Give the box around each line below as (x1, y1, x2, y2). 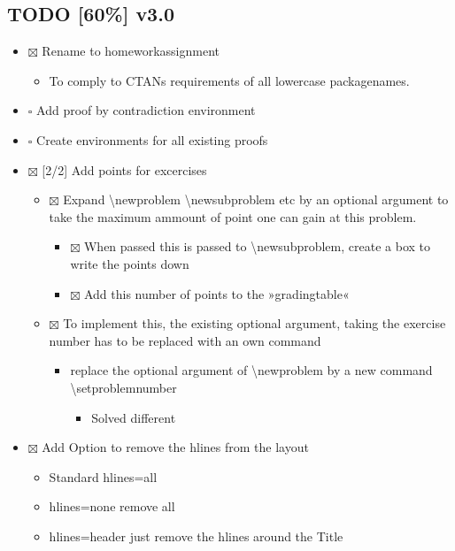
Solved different (91, 408, 176, 426)
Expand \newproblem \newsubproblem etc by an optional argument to (63, 190, 449, 209)
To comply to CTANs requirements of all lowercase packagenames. (49, 71, 410, 89)
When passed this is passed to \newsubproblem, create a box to (83, 237, 430, 256)
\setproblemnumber (70, 378, 177, 396)
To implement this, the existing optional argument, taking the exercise (63, 314, 446, 333)
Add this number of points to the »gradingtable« (83, 284, 350, 302)
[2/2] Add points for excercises (42, 160, 207, 179)
